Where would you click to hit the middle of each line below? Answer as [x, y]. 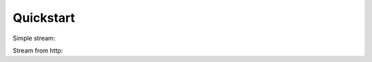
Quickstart [44, 18]
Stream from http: [38, 50]
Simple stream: [34, 38]
